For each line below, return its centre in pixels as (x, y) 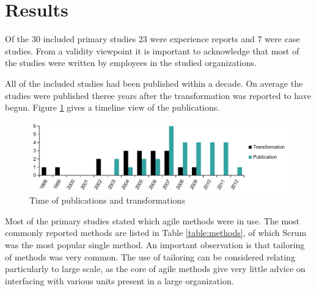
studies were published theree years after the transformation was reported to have (158, 95)
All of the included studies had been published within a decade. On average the (154, 83)
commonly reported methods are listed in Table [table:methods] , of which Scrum (156, 233)
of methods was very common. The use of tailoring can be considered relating (150, 256)
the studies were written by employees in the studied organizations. (131, 63)
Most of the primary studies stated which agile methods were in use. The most (152, 220)
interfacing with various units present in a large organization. (119, 280)
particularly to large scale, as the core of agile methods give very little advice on (155, 269)
